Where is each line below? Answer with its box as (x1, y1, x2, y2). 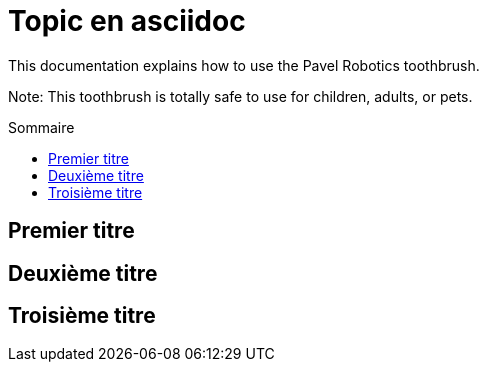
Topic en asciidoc (8, 4, 246, 38)
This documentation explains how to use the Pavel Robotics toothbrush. (8, 56, 480, 74)
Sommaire (8, 118, 75, 136)
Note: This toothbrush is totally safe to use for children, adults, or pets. (8, 87, 473, 105)
